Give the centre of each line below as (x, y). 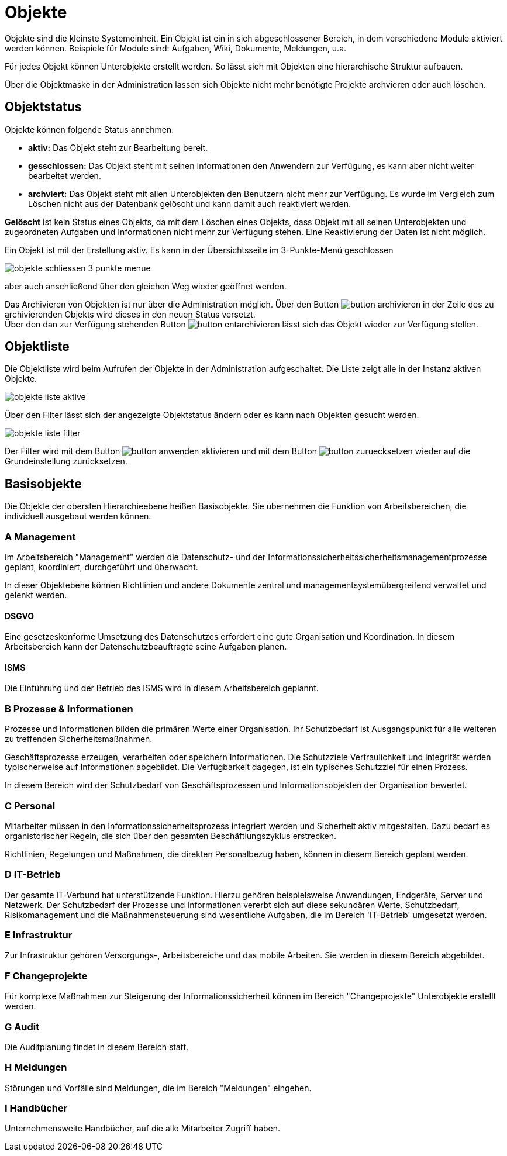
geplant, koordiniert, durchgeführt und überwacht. (101, 567)
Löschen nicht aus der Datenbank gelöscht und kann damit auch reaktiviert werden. (190, 203)
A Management (40, 536)
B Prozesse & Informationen (69, 708)
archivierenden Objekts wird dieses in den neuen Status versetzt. (130, 314)
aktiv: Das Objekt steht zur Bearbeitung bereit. (118, 147)
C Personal (30, 805)
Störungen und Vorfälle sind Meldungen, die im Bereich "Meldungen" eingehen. (158, 1088)
